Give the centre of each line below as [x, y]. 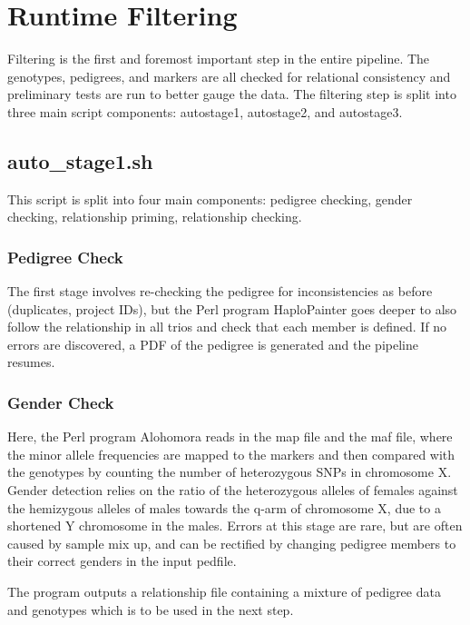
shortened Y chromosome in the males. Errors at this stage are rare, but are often [235, 526]
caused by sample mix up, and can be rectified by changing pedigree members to [232, 543]
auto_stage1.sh [80, 160]
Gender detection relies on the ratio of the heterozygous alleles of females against [233, 490]
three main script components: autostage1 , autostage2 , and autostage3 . [205, 111]
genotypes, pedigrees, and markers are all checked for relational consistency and [229, 76]
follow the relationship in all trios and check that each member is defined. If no [227, 327]
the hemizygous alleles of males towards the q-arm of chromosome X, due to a [224, 507]
